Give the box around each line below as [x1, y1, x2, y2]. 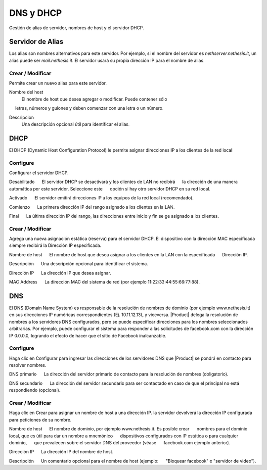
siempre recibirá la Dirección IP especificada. [9, 242, 101, 248]
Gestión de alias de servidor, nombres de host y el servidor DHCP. [9, 25, 144, 31]
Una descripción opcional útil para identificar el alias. [21, 121, 130, 127]
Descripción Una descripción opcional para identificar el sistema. [9, 261, 148, 267]
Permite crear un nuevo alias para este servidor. [9, 80, 107, 86]
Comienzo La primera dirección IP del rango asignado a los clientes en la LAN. [9, 204, 175, 210]
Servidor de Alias [9, 38, 64, 46]
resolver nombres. [9, 362, 46, 368]
